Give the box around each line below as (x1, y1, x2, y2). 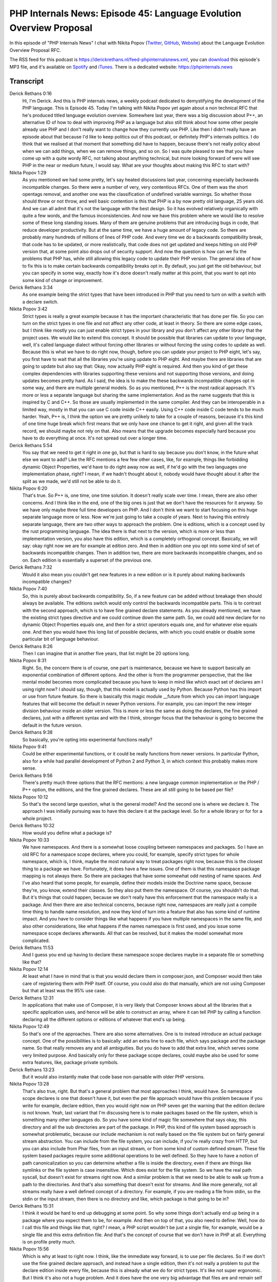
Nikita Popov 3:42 (9, 306, 48, 312)
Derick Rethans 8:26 (9, 643, 53, 649)
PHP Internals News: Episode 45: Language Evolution (9, 8, 242, 19)
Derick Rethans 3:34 (9, 284, 53, 290)
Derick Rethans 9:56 (9, 772, 53, 778)
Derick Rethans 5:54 (9, 442, 53, 448)
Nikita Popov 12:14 (9, 966, 49, 972)
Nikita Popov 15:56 (9, 1246, 49, 1252)
